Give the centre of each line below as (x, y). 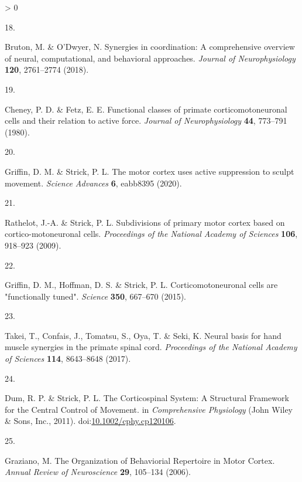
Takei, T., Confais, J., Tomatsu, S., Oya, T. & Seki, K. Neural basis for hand (143, 335)
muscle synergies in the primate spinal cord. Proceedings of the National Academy (151, 347)
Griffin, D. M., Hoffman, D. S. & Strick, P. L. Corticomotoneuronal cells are (141, 285)
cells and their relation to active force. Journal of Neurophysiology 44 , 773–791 (146, 120)
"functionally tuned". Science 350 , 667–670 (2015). (95, 296)
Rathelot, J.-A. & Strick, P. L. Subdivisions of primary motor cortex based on (145, 222)
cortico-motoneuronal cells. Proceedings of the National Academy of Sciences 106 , (151, 234)
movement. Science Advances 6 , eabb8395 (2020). (93, 183)
